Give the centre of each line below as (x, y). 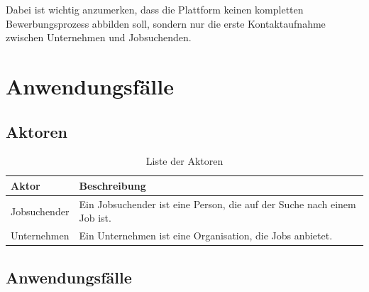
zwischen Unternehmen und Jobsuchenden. (99, 37)
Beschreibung (112, 185)
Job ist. (95, 218)
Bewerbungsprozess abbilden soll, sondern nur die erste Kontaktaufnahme (166, 23)
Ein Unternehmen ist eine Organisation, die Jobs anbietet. (206, 236)
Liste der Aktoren (184, 161)
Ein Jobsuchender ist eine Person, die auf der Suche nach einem (217, 204)
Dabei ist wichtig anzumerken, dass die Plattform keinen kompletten (155, 9)
